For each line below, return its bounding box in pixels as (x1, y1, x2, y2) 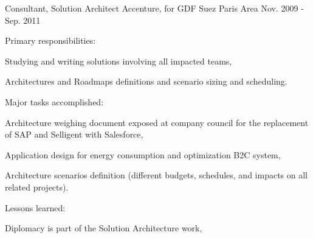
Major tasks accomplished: (5, 95, 104, 108)
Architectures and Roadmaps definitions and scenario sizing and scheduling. (5, 75, 287, 88)
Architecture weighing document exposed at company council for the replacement (5, 116, 309, 128)
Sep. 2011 (5, 13, 41, 26)
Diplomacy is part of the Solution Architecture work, (5, 222, 202, 234)
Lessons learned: (5, 201, 66, 214)
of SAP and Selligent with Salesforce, (5, 128, 143, 141)
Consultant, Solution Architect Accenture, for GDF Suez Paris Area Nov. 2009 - (5, 2, 304, 14)
